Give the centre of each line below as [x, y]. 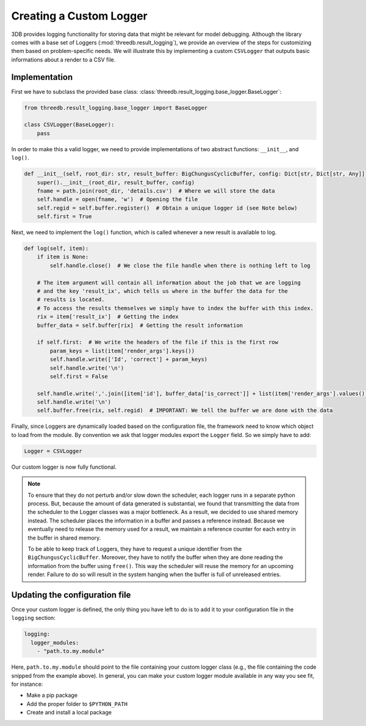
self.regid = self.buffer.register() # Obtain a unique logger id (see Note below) [167, 208]
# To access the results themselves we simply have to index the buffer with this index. [175, 308]
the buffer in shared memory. [64, 538]
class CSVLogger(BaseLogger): [69, 125]
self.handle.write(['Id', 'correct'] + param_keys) [129, 359]
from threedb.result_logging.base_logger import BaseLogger [116, 108]
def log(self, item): [56, 249]
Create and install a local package [69, 713]
